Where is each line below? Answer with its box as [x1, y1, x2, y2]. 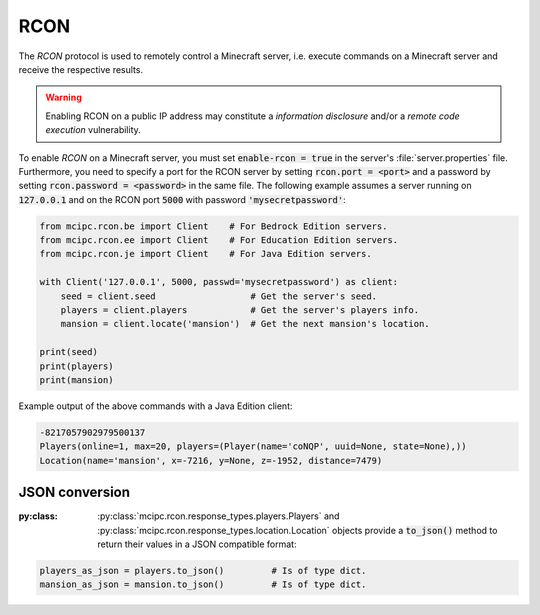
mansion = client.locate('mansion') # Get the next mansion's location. [60, 318, 430, 330]
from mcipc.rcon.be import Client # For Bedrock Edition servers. [39, 220, 388, 232]
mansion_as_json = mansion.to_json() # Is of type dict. [39, 579, 367, 590]
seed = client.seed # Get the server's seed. [60, 290, 378, 302]
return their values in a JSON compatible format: [97, 538, 297, 550]
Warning [45, 91, 82, 104]
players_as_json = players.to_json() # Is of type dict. [39, 565, 367, 576]
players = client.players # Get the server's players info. [60, 305, 420, 315]
